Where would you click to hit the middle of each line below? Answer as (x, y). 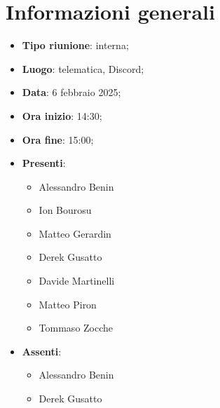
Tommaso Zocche (76, 328)
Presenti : (44, 163)
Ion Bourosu (65, 210)
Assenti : (42, 351)
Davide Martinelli (77, 281)
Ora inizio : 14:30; (62, 115)
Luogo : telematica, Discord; (83, 68)
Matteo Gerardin (75, 233)
